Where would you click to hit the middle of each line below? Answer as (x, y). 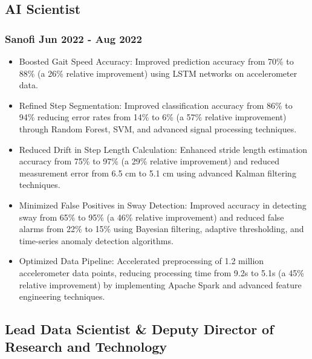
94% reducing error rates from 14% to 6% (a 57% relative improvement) (153, 117)
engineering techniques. (62, 296)
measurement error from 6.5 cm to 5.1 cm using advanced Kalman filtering (158, 173)
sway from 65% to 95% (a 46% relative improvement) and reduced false (151, 217)
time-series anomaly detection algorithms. (96, 240)
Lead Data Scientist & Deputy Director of (139, 329)
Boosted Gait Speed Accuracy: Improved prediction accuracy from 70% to (156, 61)
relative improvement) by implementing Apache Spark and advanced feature (160, 284)
